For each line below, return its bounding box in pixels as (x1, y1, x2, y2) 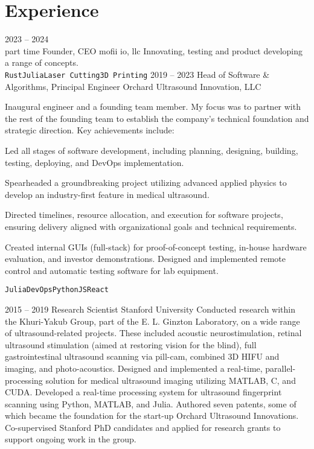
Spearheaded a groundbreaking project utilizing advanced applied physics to (5, 176, 287, 189)
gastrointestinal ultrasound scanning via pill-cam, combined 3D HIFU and (5, 350, 280, 363)
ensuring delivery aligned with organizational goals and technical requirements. (5, 220, 297, 232)
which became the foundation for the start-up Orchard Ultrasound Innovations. (5, 409, 299, 422)
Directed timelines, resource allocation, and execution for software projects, (5, 208, 283, 221)
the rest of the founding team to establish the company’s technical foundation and (5, 112, 309, 124)
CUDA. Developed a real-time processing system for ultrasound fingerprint (5, 386, 282, 398)
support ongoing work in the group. (5, 433, 136, 445)
